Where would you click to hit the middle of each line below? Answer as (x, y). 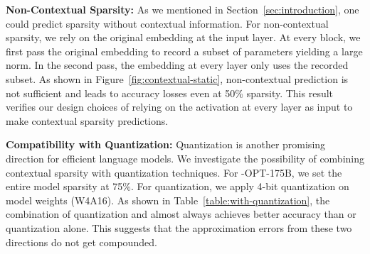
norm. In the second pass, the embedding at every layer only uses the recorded (177, 65)
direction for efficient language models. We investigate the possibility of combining (185, 158)
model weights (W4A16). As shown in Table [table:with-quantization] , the (168, 200)
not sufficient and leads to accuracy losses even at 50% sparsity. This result (170, 93)
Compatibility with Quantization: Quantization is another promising (166, 144)
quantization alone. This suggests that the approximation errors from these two (179, 227)
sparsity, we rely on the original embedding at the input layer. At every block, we (183, 37)
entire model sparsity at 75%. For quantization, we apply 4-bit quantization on (178, 186)
